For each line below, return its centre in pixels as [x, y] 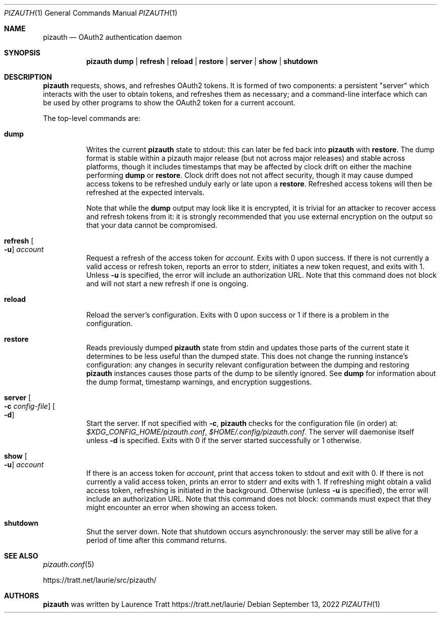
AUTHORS [22, 596]
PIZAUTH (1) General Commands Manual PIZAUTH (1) [91, 13]
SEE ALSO [21, 556]
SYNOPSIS [22, 53]
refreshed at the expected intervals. [145, 192]
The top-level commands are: [92, 118]
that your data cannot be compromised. [152, 225]
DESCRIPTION [28, 77]
